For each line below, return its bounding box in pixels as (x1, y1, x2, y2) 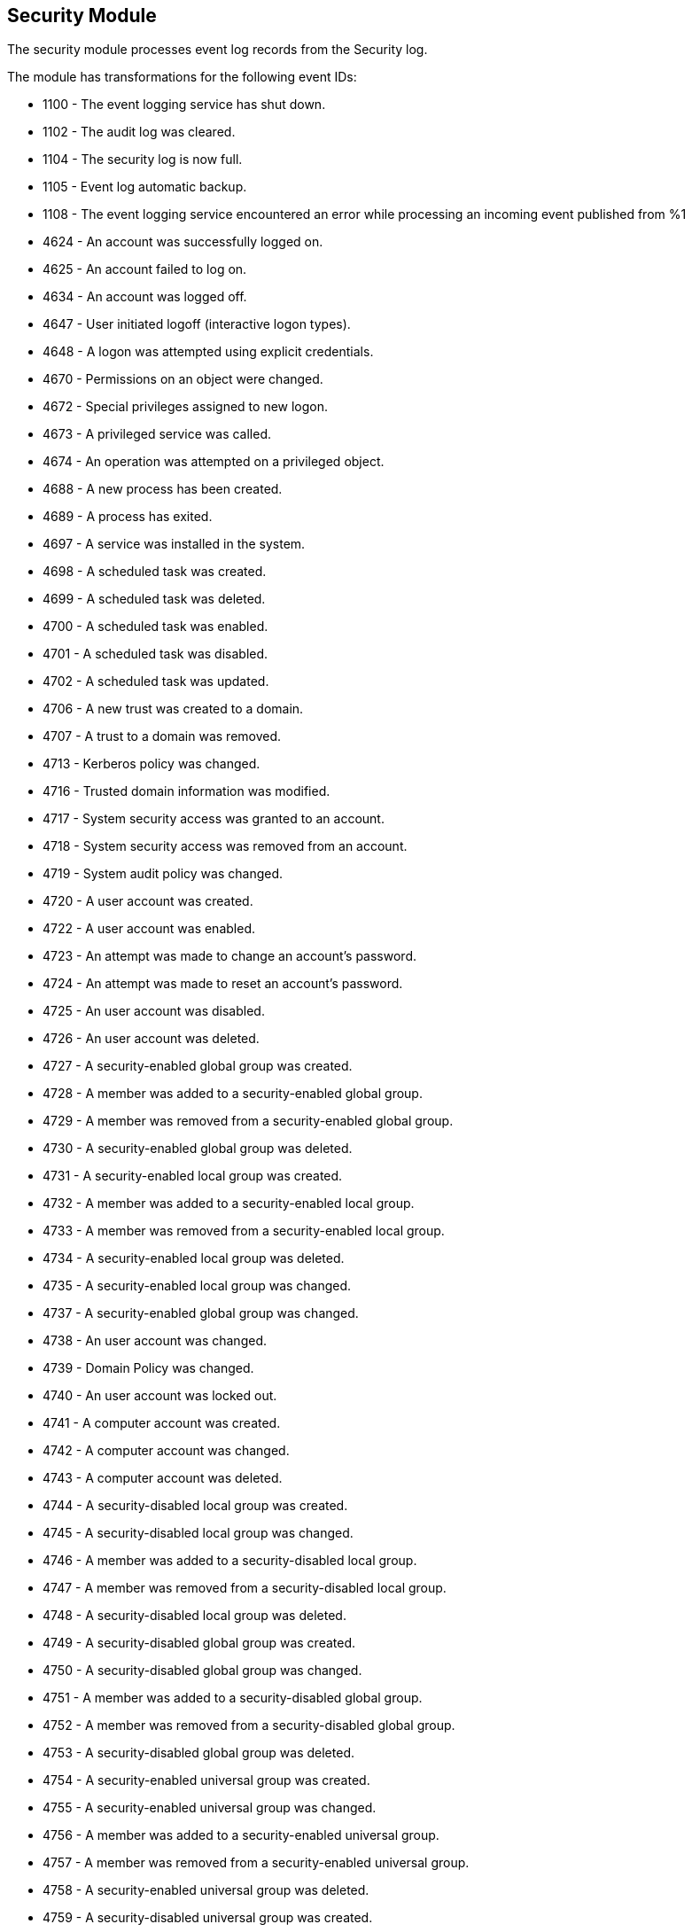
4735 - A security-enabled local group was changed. (43, 1278, 352, 1294)
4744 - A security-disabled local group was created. (43, 1498, 348, 1514)
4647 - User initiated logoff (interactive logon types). (43, 316, 351, 332)
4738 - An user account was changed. (43, 1333, 267, 1349)
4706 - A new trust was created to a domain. (43, 701, 304, 717)
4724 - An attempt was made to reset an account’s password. (43, 976, 403, 992)
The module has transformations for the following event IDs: (7, 69, 357, 85)
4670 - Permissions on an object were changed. (43, 371, 323, 387)
